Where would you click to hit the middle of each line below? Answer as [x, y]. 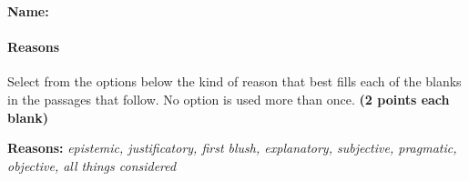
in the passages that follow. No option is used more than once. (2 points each [229, 99]
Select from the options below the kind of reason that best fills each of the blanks [234, 81]
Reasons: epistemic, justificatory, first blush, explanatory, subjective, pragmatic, [232, 148]
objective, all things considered [92, 165]
